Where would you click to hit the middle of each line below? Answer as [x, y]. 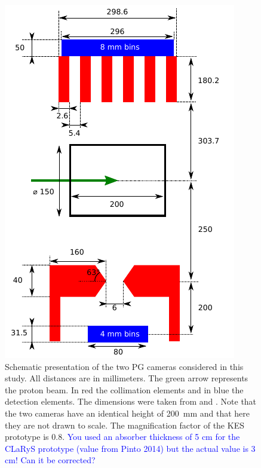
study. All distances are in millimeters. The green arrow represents [127, 378]
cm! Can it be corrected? [50, 460]
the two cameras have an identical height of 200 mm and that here [128, 413]
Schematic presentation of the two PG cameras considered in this [124, 366]
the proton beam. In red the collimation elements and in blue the [124, 389]
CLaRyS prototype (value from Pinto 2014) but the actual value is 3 [130, 448]
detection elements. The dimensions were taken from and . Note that [131, 401]
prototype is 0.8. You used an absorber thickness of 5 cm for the [122, 437]
